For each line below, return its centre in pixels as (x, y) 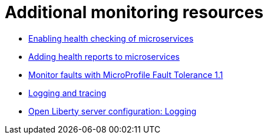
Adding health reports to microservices (104, 56)
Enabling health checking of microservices (111, 38)
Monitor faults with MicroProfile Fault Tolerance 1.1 (126, 74)
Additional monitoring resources (134, 12)
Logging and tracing (67, 93)
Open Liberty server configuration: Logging (113, 111)
